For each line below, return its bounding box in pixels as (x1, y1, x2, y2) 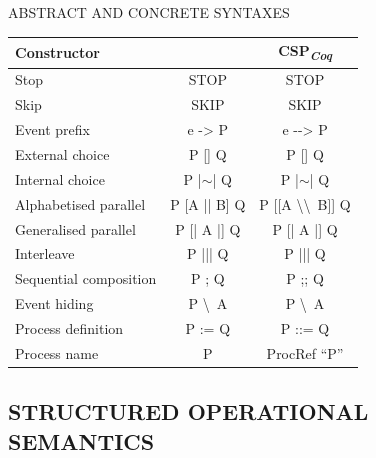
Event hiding (15, 293, 94, 314)
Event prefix (15, 119, 90, 140)
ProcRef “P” (266, 342, 344, 363)
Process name (15, 342, 99, 363)
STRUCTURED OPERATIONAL (8, 396, 369, 427)
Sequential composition (15, 268, 157, 289)
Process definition (15, 317, 124, 338)
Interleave (15, 243, 75, 264)
